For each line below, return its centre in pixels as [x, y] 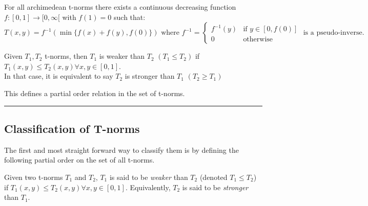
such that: [130, 17]
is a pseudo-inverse [333, 33]
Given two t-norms [34, 177]
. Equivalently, [148, 187]
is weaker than [122, 56]
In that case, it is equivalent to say [59, 76]
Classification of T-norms [72, 128]
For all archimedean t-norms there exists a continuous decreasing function [120, 7]
